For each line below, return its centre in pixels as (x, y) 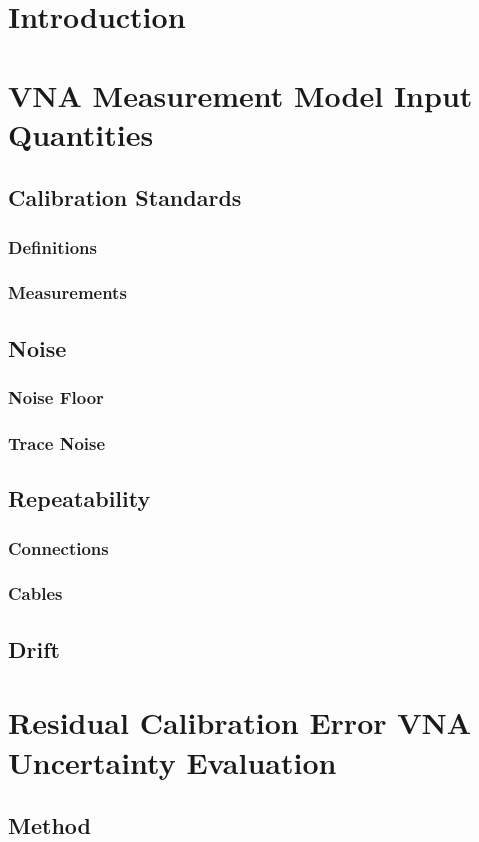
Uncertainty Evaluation (172, 761)
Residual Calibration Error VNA (240, 722)
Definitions (52, 246)
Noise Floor (56, 397)
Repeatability (79, 498)
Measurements (67, 292)
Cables (35, 593)
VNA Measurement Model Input (240, 94)
